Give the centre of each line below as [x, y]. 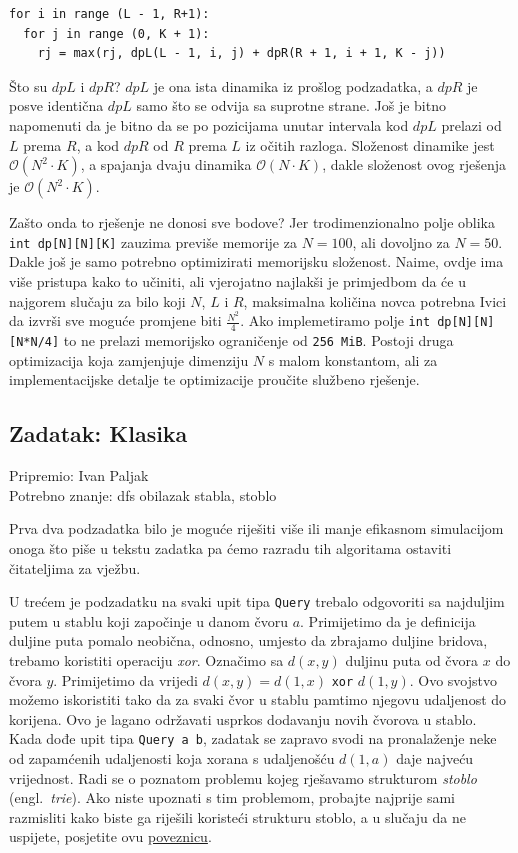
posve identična [56, 105]
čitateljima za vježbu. [75, 567]
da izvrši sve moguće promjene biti [115, 320]
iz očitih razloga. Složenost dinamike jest [370, 144]
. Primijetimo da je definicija [388, 620]
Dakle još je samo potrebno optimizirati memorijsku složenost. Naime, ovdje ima [256, 261]
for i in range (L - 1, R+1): [109, 14]
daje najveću [435, 758]
